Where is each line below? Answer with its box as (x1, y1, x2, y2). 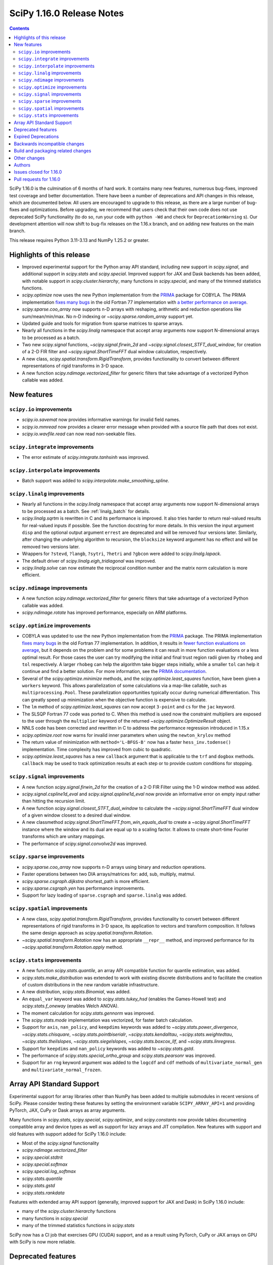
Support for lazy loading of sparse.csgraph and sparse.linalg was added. (22, 892, 187, 898)
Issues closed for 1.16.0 (14, 169, 62, 175)
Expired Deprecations (14, 134, 59, 140)
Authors (14, 162, 30, 168)
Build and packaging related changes (14, 148, 92, 154)
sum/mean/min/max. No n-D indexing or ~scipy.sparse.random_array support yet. (22, 313, 194, 319)
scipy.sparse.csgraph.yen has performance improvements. (22, 885, 145, 891)
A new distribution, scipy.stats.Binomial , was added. (22, 989, 131, 995)
